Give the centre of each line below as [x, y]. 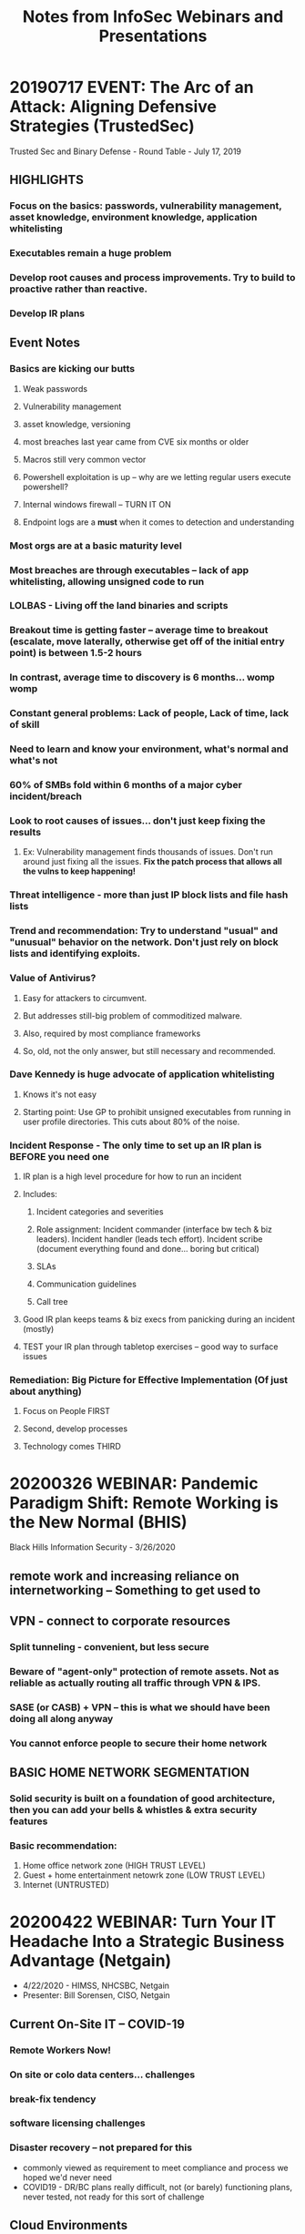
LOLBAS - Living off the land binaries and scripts [119, 606]
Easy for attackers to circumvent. [85, 998]
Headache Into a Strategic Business [147, 1941]
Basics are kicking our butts [72, 369]
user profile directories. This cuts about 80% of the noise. [131, 1122]
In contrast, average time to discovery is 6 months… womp [142, 678]
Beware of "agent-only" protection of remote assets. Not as [144, 1671]
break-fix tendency [53, 2099]
